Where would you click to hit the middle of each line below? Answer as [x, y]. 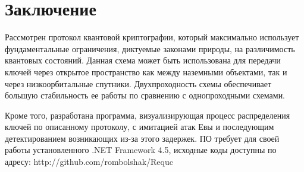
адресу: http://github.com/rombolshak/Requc [89, 162]
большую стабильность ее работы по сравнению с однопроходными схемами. [145, 95]
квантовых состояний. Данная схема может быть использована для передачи [143, 60]
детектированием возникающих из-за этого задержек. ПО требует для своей [142, 138]
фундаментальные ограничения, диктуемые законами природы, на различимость [150, 48]
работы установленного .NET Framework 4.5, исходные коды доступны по [141, 150]
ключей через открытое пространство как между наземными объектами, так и [146, 71]
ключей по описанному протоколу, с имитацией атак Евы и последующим [140, 127]
